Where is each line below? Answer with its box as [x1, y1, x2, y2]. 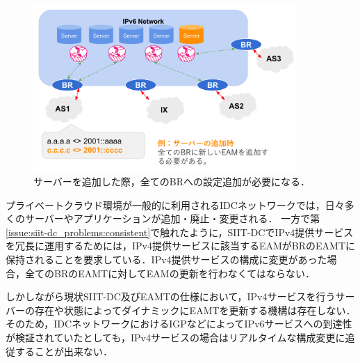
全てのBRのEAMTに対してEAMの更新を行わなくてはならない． [24, 265, 315, 280]
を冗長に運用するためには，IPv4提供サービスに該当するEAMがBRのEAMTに [6, 238, 356, 253]
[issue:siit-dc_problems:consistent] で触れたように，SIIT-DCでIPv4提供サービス [6, 224, 354, 239]
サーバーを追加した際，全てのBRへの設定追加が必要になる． [33, 174, 311, 189]
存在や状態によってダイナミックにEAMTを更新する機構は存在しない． [34, 302, 356, 317]
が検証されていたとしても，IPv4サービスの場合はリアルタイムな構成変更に [6, 330, 345, 344]
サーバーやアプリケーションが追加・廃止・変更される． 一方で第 [24, 211, 320, 226]
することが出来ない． [15, 343, 113, 358]
